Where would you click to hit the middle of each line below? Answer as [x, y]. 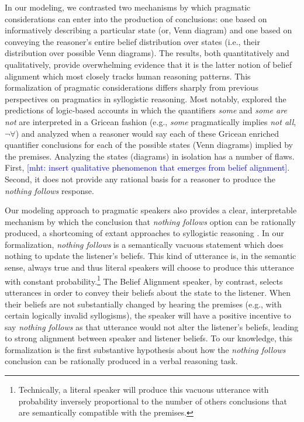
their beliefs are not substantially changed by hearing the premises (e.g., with [143, 304]
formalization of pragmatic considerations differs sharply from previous [132, 87]
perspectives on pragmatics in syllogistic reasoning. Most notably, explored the [146, 98]
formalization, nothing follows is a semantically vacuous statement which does [144, 244]
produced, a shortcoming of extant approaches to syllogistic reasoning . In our [144, 233]
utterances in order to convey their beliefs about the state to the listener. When [148, 292]
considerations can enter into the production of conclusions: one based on [136, 18]
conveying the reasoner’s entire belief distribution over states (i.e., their [132, 41]
